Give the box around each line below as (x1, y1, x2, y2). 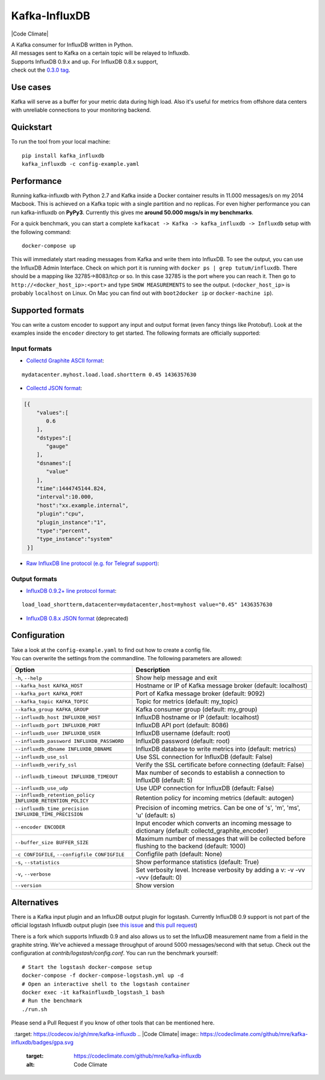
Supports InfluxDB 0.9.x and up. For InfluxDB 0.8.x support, (11, 58, 159, 65)
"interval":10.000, (36, 493, 94, 501)
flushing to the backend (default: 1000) (135, 842, 246, 850)
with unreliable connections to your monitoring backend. (11, 106, 152, 114)
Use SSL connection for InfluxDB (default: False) (135, 753, 273, 761)
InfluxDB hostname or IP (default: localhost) (135, 713, 259, 722)
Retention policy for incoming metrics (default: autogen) (135, 794, 294, 802)
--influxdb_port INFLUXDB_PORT (14, 722, 101, 728)
